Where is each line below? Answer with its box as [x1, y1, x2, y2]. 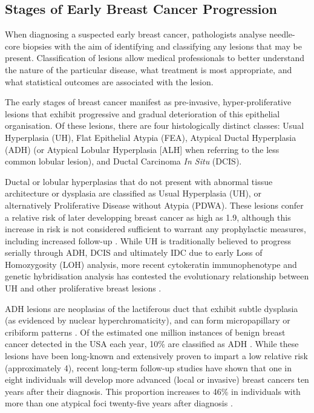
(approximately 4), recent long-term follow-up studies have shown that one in [5, 361, 292, 374]
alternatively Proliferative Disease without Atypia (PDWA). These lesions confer [5, 198, 304, 211]
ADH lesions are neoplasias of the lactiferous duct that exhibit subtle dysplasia [5, 302, 298, 314]
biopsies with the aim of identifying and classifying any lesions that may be [22, 39, 302, 52]
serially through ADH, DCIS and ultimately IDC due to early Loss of [5, 246, 263, 259]
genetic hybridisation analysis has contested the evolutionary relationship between [5, 270, 309, 282]
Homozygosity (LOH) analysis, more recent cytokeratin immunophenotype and [5, 258, 297, 270]
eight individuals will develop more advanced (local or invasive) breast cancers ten [5, 373, 309, 386]
